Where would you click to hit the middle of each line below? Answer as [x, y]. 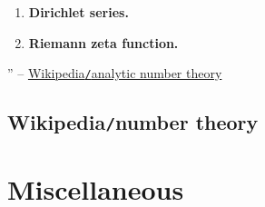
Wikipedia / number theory [133, 122]
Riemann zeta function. [103, 42]
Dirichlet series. [79, 12]
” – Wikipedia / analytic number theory [115, 73]
